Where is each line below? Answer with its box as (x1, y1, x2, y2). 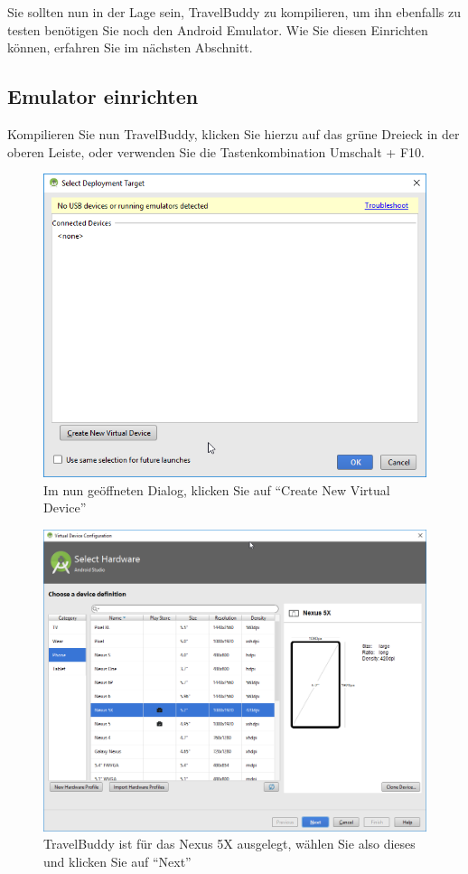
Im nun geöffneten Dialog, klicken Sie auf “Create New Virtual (43, 480, 390, 499)
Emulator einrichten (7, 82, 199, 110)
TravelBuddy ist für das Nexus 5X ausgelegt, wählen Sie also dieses (43, 834, 416, 853)
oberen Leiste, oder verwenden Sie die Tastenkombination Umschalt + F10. (7, 142, 425, 161)
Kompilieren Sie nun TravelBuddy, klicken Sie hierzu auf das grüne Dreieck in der (7, 124, 460, 143)
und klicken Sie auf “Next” (43, 851, 192, 870)
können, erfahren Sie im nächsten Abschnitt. (7, 38, 253, 57)
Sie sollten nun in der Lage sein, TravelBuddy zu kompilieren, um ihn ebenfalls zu (7, 3, 462, 21)
